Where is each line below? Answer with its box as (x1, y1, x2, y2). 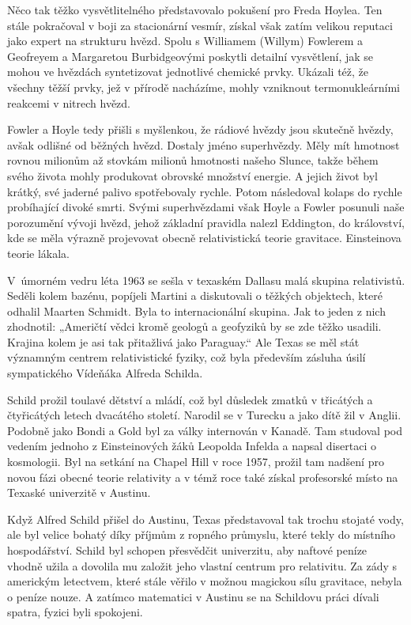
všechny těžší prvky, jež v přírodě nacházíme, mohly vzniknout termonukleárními (7, 78, 400, 95)
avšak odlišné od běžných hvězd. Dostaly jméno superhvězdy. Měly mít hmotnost (7, 136, 400, 153)
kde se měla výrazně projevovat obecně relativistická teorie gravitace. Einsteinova (7, 229, 402, 246)
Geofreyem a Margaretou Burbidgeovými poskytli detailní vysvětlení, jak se (7, 47, 374, 64)
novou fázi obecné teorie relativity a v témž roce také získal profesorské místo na (7, 468, 398, 485)
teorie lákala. (7, 244, 70, 261)
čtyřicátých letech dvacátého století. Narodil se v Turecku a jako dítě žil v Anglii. (7, 407, 402, 423)
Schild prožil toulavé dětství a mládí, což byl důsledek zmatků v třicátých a (7, 391, 373, 407)
